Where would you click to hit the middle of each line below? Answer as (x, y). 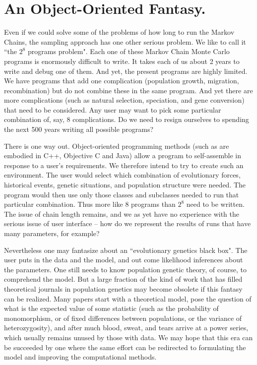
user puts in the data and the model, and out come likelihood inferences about (124, 260)
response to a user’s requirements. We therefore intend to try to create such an (124, 165)
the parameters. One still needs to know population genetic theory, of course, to (125, 269)
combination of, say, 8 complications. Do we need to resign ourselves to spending (127, 119)
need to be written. (215, 204)
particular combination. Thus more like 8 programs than (90, 204)
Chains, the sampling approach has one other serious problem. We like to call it (125, 41)
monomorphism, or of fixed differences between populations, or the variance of (123, 318)
